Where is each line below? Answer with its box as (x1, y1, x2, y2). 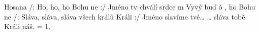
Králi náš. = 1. (4, 21, 51, 31)
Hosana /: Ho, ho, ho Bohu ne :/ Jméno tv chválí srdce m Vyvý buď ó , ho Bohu (4, 1, 255, 11)
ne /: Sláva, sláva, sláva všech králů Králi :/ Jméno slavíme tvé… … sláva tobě (4, 11, 245, 21)
